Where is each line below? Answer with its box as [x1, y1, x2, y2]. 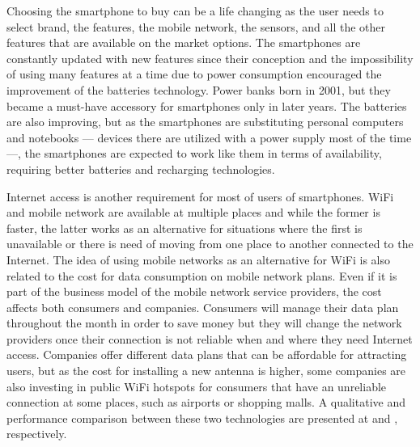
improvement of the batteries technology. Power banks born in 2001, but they [6, 81, 391, 98]
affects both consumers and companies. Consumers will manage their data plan [6, 298, 399, 315]
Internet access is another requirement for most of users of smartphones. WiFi [6, 188, 394, 205]
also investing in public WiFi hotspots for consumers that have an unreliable [6, 377, 387, 394]
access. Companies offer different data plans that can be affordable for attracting [6, 346, 407, 363]
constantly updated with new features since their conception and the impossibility [6, 49, 414, 66]
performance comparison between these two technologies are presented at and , [6, 409, 398, 426]
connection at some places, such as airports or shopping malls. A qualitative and [6, 394, 405, 411]
